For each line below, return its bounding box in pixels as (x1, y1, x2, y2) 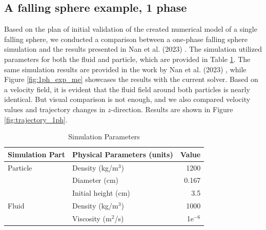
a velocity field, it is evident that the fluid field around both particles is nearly (4, 83, 250, 94)
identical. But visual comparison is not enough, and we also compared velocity (4, 94, 251, 104)
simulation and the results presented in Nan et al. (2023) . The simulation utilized (4, 44, 262, 54)
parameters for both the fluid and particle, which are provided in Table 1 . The (4, 53, 251, 64)
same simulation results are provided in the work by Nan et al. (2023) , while (4, 64, 247, 74)
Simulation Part (8, 149, 65, 159)
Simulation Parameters (68, 131, 140, 142)
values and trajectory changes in (4, 103, 106, 114)
